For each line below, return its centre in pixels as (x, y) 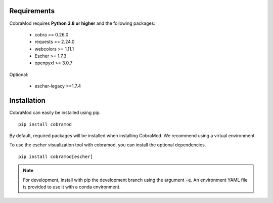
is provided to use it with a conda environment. (72, 187)
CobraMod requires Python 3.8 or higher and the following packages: (82, 23)
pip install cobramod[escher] (56, 156)
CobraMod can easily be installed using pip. (55, 113)
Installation (27, 100)
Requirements (32, 11)
